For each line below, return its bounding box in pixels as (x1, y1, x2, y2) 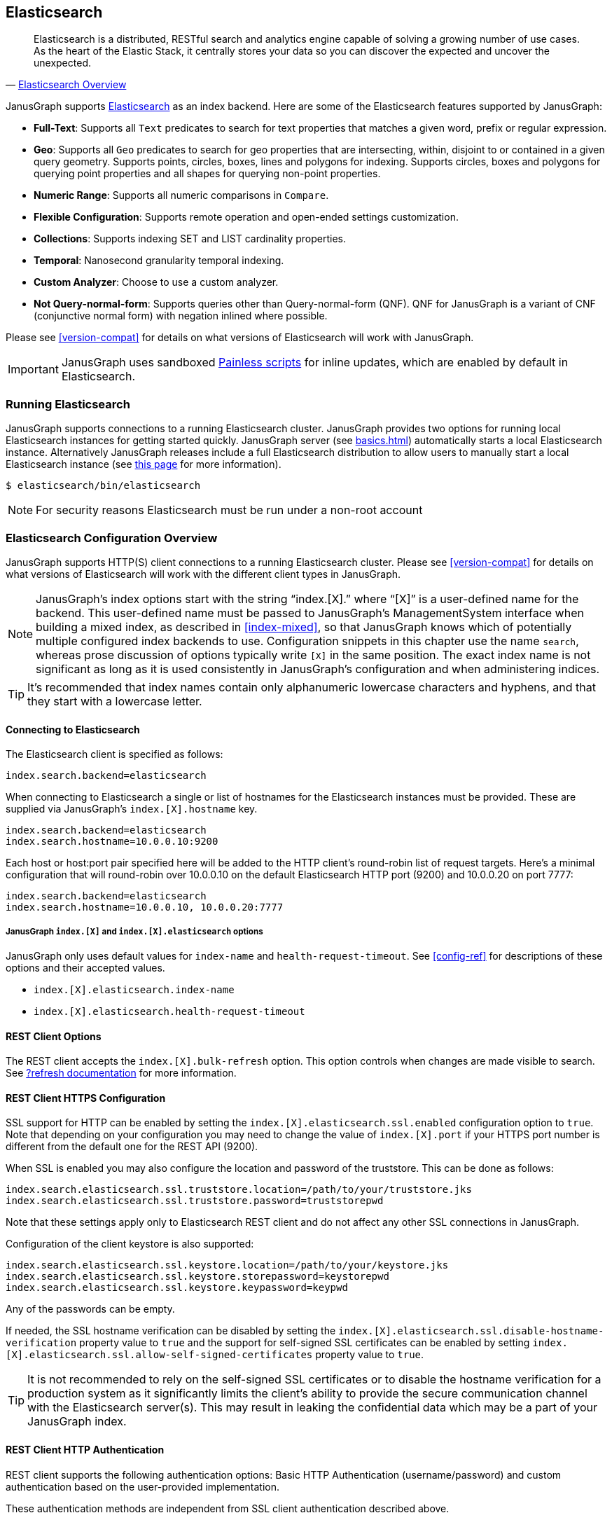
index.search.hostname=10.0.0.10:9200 (6, 836, 218, 848)
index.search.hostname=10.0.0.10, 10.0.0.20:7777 (6, 901, 284, 913)
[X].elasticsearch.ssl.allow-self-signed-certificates (6, 1349, 313, 1361)
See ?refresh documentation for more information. (6, 1067, 237, 1079)
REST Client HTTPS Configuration (6, 1091, 166, 1104)
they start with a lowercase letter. (27, 693, 202, 708)
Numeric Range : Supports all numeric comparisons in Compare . (34, 189, 329, 202)
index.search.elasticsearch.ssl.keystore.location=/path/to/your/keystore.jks (6, 1259, 449, 1271)
